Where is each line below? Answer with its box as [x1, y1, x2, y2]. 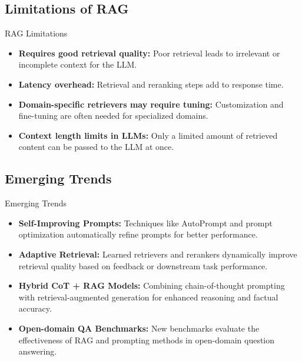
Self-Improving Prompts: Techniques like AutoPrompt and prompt [18, 216, 273, 229]
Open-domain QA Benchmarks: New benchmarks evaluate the [18, 322, 260, 334]
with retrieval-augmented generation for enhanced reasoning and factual [18, 290, 278, 303]
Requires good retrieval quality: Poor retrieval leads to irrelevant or [18, 46, 280, 59]
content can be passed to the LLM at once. [18, 141, 174, 153]
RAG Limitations [5, 27, 68, 39]
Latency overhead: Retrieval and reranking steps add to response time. [18, 78, 284, 90]
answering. [18, 345, 57, 357]
